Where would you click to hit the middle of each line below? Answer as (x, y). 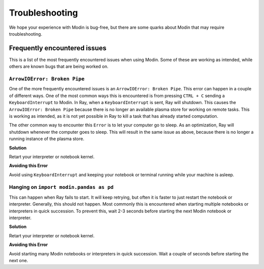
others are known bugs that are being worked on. (59, 66)
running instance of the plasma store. (47, 139)
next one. (19, 260)
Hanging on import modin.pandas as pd (61, 187)
